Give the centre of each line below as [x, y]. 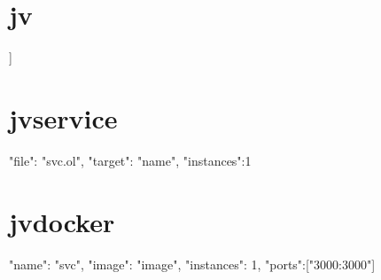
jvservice [63, 117]
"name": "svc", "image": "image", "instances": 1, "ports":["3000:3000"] [192, 264]
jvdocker [62, 221]
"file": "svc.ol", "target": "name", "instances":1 [130, 160]
